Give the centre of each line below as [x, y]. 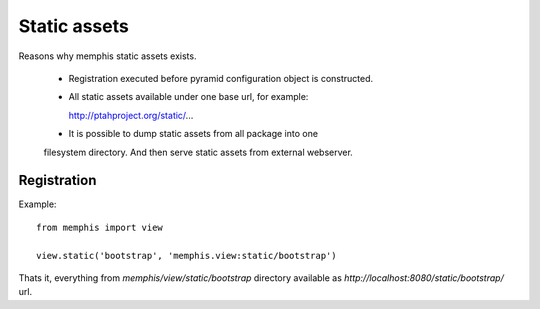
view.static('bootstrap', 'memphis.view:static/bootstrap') [186, 255]
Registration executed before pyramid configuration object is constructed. [221, 78]
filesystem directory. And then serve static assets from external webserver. [198, 152]
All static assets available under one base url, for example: [188, 97]
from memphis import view [100, 227]
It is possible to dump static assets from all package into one [193, 134]
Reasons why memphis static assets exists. [107, 56]
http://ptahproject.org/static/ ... [131, 115]
